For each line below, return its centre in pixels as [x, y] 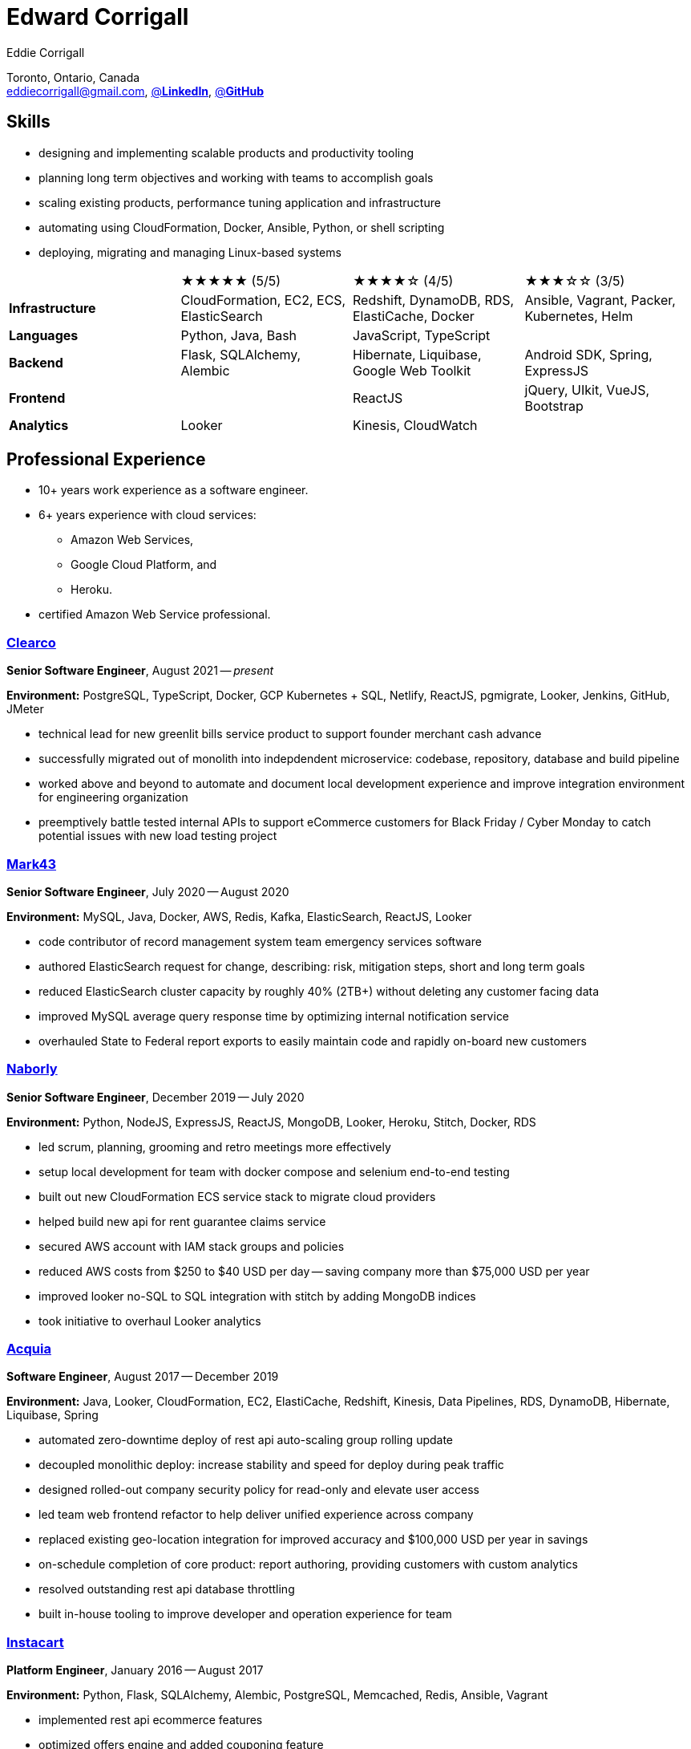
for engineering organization [113, 797]
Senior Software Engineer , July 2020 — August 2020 [148, 891]
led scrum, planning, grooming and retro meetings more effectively [215, 1146]
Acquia [29, 1349]
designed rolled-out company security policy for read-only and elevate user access [259, 1490]
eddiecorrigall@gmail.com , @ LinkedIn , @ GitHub [135, 91]
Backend [36, 362]
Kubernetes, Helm [579, 316]
